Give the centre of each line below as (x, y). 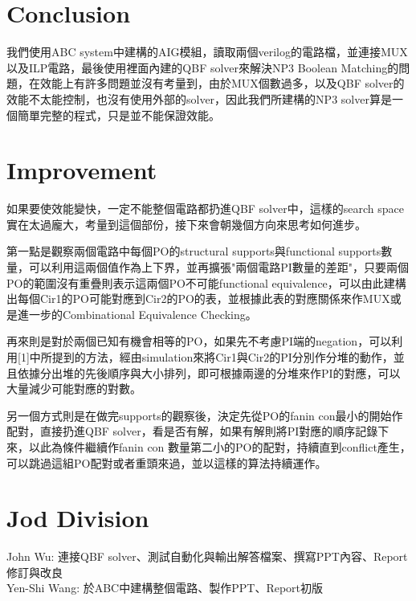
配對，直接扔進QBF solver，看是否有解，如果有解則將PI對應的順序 (181, 431)
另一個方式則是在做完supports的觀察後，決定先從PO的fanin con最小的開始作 (205, 415)
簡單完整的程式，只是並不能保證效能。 (118, 114)
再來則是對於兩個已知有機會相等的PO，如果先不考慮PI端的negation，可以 (199, 341)
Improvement (82, 170)
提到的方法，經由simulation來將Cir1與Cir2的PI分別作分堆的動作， (222, 356)
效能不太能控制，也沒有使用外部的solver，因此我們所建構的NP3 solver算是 (199, 98)
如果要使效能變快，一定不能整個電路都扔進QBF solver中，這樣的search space (205, 209)
